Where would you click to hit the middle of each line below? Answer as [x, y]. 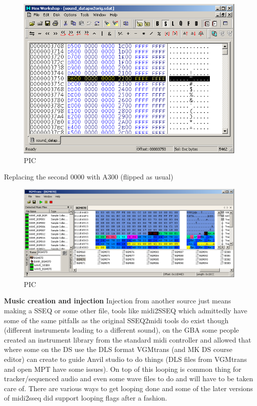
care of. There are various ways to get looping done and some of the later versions [128, 388]
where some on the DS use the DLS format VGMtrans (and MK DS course [118, 349]
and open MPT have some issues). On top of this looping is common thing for [123, 369]
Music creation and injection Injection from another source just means [118, 301]
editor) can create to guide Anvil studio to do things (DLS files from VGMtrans [126, 359]
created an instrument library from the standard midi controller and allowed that [128, 339]
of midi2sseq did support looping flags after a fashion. [86, 398]
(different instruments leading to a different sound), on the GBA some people [122, 330]
